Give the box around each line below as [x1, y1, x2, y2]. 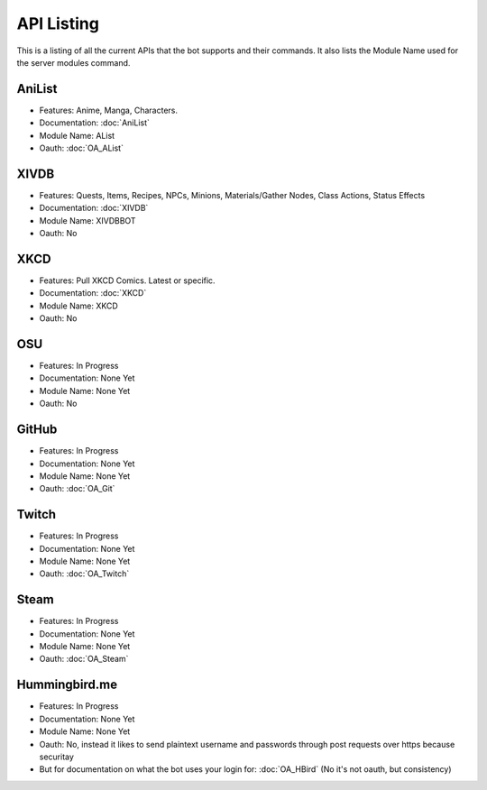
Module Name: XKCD [39, 300, 119, 311]
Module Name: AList [39, 130, 115, 141]
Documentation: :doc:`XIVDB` [39, 203, 149, 214]
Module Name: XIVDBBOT [39, 215, 136, 225]
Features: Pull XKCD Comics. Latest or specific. [39, 275, 216, 286]
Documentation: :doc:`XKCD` [39, 288, 147, 299]
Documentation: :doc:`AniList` [39, 117, 151, 128]
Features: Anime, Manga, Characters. [39, 105, 178, 115]
